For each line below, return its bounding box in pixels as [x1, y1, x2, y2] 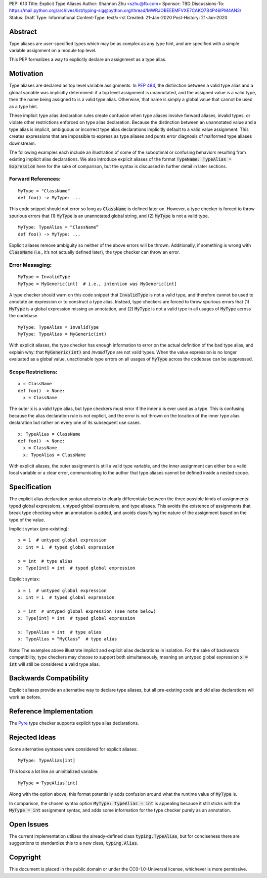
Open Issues [9, 820, 49, 828]
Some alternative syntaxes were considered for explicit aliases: [9, 746, 138, 752]
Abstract [9, 27, 37, 36]
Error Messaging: [9, 262, 52, 269]
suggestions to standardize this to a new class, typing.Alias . [9, 840, 138, 846]
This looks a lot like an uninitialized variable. [9, 768, 99, 774]
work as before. [9, 694, 42, 700]
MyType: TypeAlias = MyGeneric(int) [18, 331, 107, 337]
